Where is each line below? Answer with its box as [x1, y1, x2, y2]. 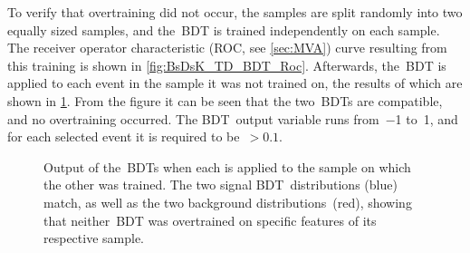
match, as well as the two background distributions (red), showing [43, 192, 412, 211]
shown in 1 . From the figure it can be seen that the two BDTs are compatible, [7, 91, 443, 110]
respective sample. [43, 229, 145, 248]
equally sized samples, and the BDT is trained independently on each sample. [7, 20, 440, 39]
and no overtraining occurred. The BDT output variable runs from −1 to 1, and [7, 109, 458, 128]
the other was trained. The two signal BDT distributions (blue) [43, 175, 398, 194]
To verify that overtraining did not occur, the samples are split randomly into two [7, 3, 463, 21]
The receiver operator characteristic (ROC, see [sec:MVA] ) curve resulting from [7, 38, 447, 57]
